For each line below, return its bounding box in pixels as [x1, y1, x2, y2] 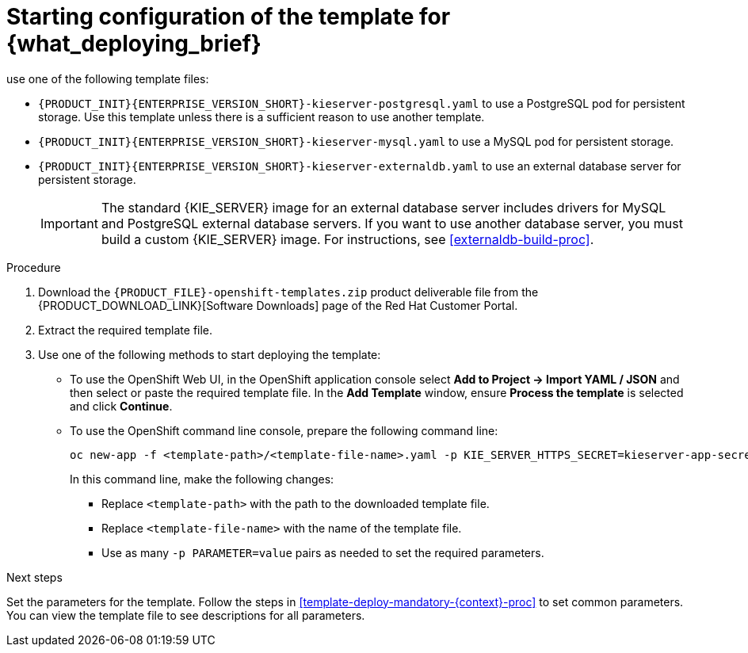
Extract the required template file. [38, 323, 213, 337]
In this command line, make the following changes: [70, 472, 334, 486]
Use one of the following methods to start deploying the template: [38, 347, 381, 361]
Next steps [6, 570, 63, 584]
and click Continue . [70, 399, 173, 413]
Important [40, 215, 98, 231]
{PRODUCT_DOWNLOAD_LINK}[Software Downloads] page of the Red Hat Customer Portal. [38, 298, 518, 312]
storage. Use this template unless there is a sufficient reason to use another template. [38, 109, 485, 124]
